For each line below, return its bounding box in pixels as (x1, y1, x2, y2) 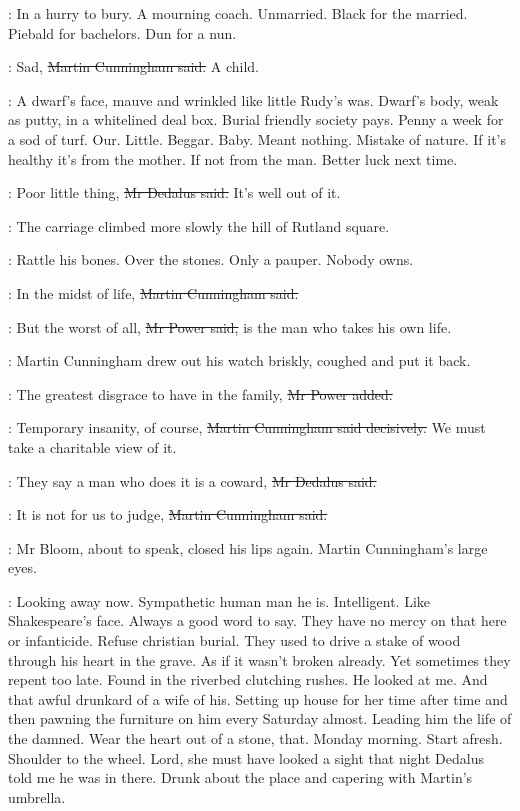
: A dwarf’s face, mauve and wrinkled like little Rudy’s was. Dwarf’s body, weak (8, 89, 499, 110)
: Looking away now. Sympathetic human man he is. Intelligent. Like (8, 590, 431, 611)
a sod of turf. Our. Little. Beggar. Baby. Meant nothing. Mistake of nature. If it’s (8, 128, 507, 149)
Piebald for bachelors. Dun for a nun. (8, 22, 237, 43)
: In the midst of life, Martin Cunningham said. (8, 282, 299, 303)
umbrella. (8, 786, 66, 807)
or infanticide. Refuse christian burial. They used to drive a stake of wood (8, 630, 461, 651)
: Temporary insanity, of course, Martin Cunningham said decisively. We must (8, 417, 486, 438)
